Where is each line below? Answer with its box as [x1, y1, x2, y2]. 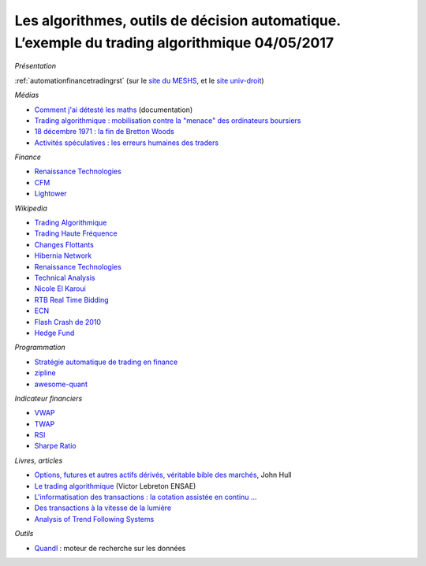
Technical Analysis [34, 273, 95, 282]
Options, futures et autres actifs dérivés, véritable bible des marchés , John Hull [34, 470, 292, 480]
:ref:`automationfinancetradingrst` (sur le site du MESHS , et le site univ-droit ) [14, 76, 264, 85]
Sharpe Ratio [34, 441, 77, 451]
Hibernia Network [34, 251, 92, 260]
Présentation [14, 61, 57, 71]
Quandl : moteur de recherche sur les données [34, 543, 186, 553]
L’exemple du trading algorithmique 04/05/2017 [14, 34, 334, 51]
